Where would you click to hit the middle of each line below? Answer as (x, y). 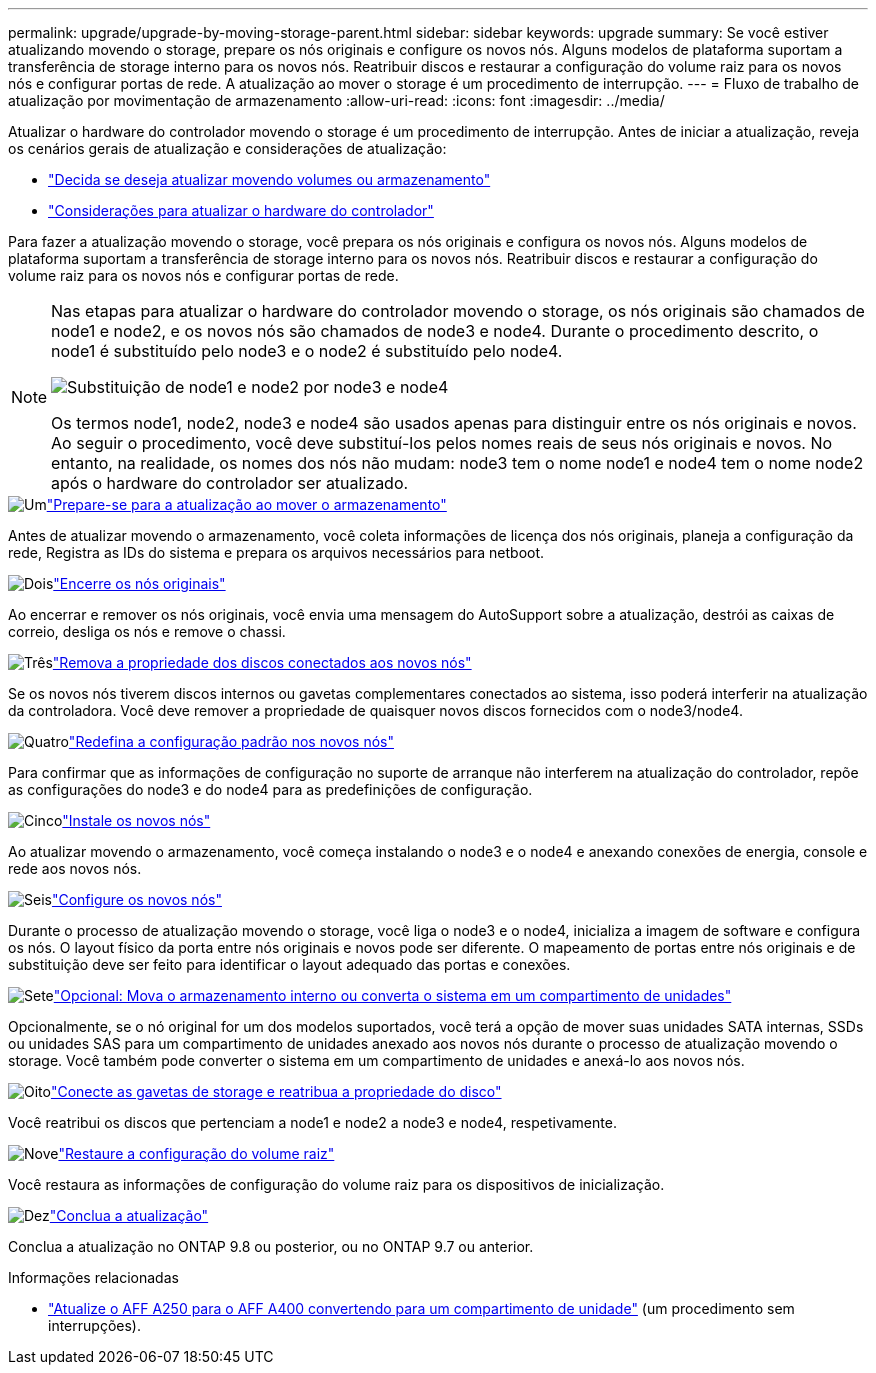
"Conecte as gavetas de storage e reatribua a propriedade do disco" (276, 1091)
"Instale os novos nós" (136, 820)
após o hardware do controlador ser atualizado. (230, 483)
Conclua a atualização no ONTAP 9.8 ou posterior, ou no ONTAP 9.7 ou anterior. (271, 1246)
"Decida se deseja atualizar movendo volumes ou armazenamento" (269, 179)
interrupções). (94, 1325)
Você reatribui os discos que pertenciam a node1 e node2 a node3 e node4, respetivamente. (312, 1122)
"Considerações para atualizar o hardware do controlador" (241, 210)
